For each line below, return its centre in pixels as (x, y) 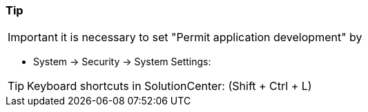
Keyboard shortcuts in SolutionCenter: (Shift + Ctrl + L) (170, 86)
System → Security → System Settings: (122, 62)
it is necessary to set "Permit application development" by (211, 37)
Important (33, 37)
